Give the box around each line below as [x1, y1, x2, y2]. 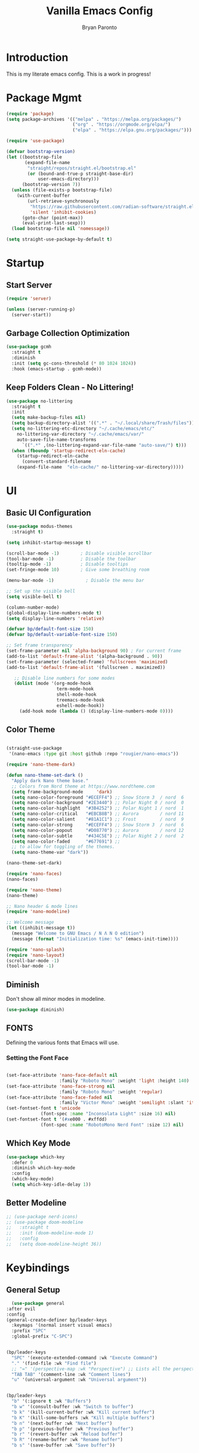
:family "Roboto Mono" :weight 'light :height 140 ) [59, 1077, 190, 1084]
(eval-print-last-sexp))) [21, 220, 86, 226]
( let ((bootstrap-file [6, 154, 62, 160]
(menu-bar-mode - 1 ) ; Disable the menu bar [6, 578, 145, 584]
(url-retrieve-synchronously [27, 198, 99, 204]
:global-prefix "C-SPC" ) [11, 1333, 73, 1340]
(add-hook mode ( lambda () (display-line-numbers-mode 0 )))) [19, 708, 174, 714]
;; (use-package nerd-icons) [6, 1214, 78, 1220]
